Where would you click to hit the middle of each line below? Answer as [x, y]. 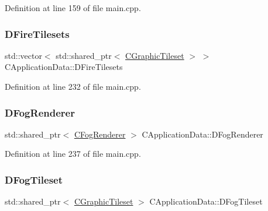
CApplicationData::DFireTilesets [64, 67]
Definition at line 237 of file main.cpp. [73, 154]
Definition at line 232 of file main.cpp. [73, 86]
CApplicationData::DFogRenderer [202, 134]
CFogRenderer [100, 134]
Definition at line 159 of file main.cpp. [73, 8]
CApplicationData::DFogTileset [206, 201]
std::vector [23, 55]
